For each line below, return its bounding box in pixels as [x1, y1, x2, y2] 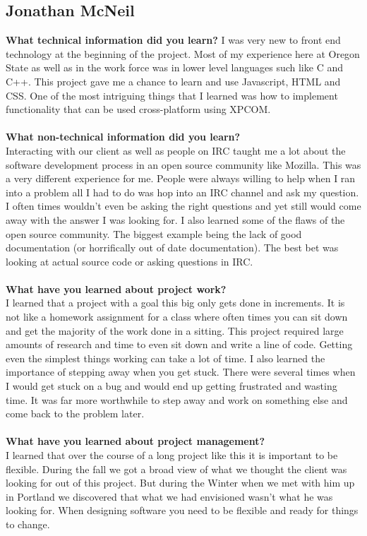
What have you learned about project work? [6, 281, 227, 296]
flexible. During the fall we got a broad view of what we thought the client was [6, 461, 347, 476]
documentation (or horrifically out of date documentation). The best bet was [6, 240, 339, 255]
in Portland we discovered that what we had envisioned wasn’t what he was [6, 489, 333, 504]
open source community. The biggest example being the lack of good [6, 226, 302, 241]
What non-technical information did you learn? [6, 129, 241, 144]
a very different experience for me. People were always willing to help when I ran [6, 171, 356, 186]
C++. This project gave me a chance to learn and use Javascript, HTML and [6, 73, 341, 88]
